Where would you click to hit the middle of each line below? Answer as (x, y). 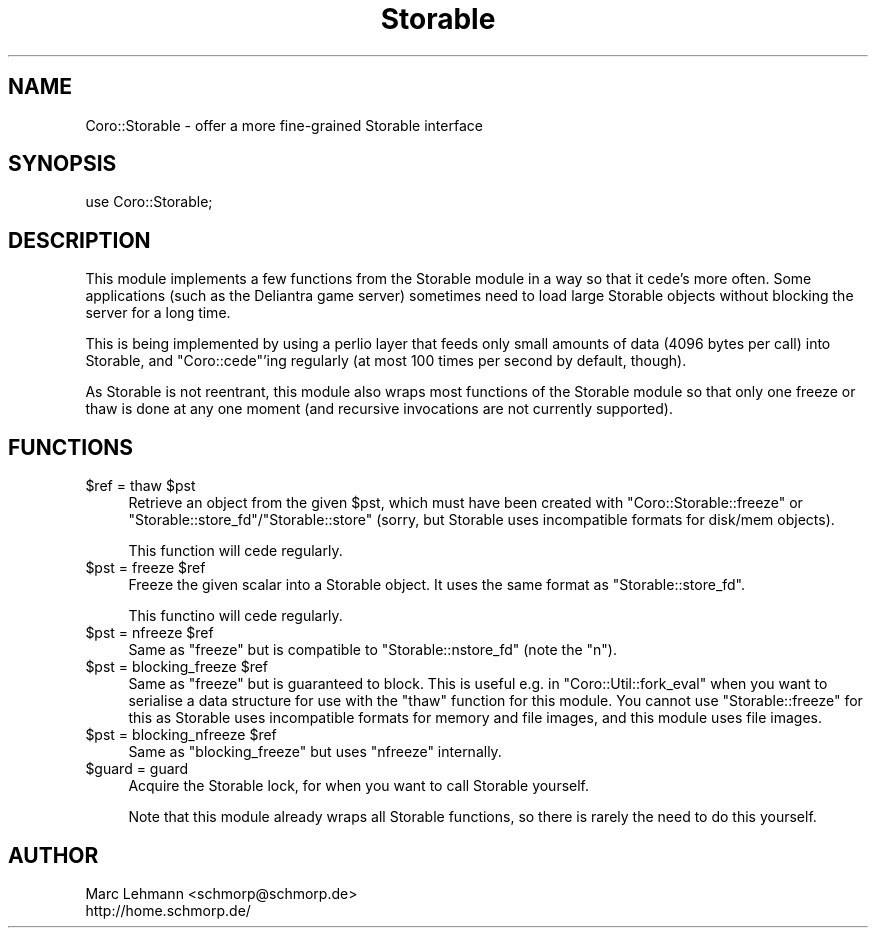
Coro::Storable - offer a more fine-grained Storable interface (284, 125)
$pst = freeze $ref (145, 568)
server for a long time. (158, 313)
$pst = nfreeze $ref (149, 633)
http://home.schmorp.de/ (168, 910)
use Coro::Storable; (149, 202)
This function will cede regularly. (235, 551)
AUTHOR (53, 855)
